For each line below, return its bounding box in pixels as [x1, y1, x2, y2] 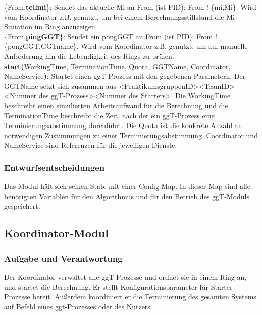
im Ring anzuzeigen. [34, 21, 97, 32]
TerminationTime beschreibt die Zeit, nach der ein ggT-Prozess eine [4, 110, 215, 120]
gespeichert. [4, 201, 40, 211]
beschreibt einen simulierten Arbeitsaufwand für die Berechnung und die [4, 100, 228, 110]
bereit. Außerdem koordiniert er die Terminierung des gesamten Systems [32, 291, 256, 302]
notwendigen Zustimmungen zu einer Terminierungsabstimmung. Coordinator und [4, 130, 258, 140]
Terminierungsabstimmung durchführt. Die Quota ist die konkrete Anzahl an [4, 120, 242, 131]
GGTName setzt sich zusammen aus [4, 80, 117, 91]
